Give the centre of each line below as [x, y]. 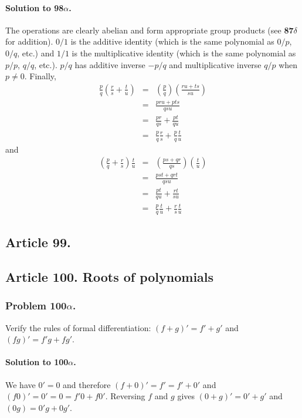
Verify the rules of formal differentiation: [78, 327]
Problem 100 [36, 306]
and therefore [87, 384]
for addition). [29, 41]
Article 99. [38, 242]
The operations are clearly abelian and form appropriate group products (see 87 [150, 30]
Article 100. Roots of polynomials [110, 277]
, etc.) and [36, 53]
